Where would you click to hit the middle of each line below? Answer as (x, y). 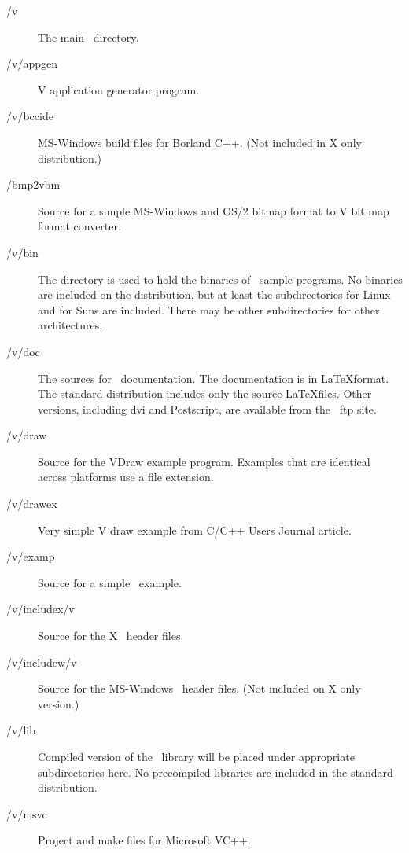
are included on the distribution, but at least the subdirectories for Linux (214, 294)
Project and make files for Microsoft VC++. (144, 840)
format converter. (79, 226)
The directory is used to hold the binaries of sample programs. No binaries (220, 279)
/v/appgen (32, 63)
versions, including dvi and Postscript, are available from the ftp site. (207, 408)
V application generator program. (119, 89)
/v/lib (21, 730)
